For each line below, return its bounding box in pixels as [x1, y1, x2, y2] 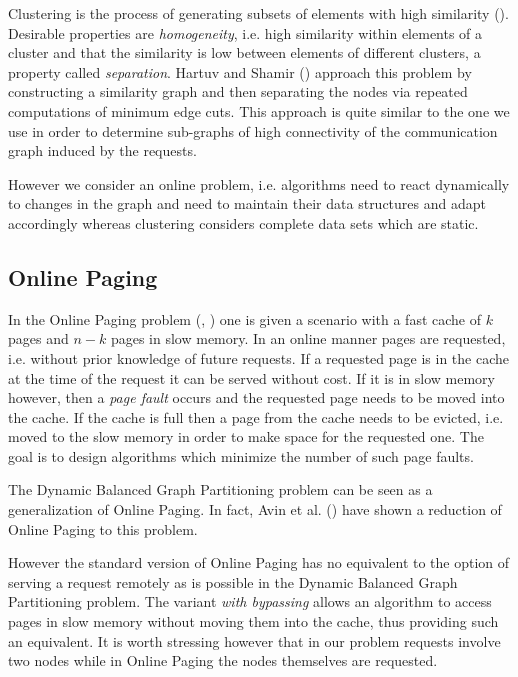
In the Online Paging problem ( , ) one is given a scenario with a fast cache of [8, 308, 481, 329]
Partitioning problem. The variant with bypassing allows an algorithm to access [8, 591, 492, 612]
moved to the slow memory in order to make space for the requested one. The [8, 426, 484, 447]
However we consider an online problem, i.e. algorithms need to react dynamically [8, 173, 510, 194]
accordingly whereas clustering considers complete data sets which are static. [8, 212, 479, 233]
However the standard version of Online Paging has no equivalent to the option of [8, 552, 510, 573]
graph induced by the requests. [8, 140, 197, 161]
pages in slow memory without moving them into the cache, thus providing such [8, 611, 499, 632]
